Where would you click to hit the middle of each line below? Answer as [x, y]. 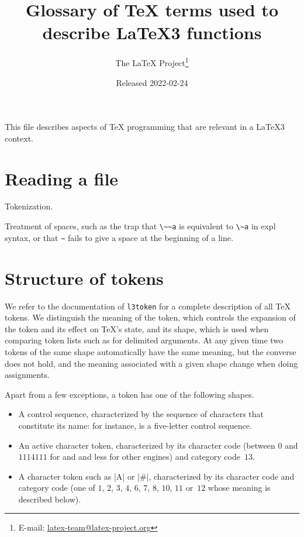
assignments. [27, 375]
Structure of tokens [84, 278]
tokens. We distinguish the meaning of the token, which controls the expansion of [150, 317]
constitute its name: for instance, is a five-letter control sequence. [135, 425]
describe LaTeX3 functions [152, 32]
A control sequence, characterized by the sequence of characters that [141, 414]
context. [19, 138]
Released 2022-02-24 [152, 82]
